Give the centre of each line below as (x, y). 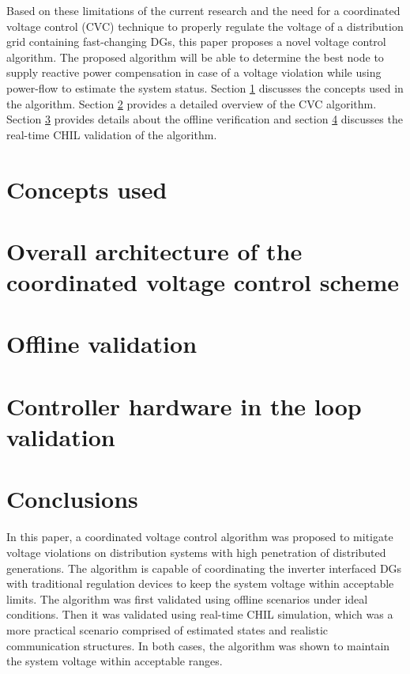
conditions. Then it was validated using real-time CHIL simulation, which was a (200, 614)
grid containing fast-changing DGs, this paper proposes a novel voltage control (196, 42)
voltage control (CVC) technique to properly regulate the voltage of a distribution (205, 26)
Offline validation (102, 344)
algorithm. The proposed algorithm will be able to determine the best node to (195, 57)
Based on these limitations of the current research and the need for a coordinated (203, 10)
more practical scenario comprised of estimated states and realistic (167, 629)
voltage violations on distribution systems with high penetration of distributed (196, 552)
